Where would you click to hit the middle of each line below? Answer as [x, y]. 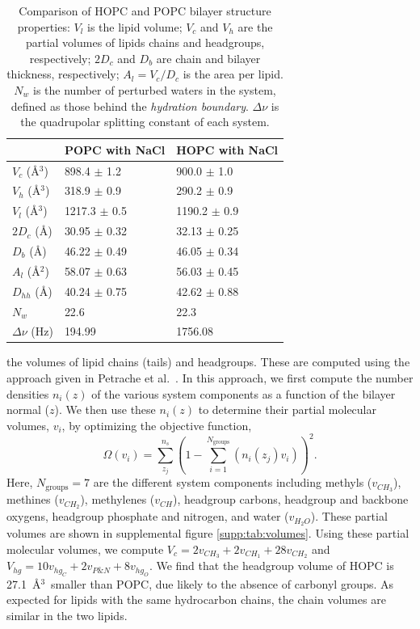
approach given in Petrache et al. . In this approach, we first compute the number [210, 378]
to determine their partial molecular [287, 409]
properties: [44, 26]
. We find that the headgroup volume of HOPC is [271, 566]
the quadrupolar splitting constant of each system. [145, 122]
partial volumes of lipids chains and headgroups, [145, 42]
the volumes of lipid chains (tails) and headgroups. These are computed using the [208, 362]
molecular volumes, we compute [85, 549]
